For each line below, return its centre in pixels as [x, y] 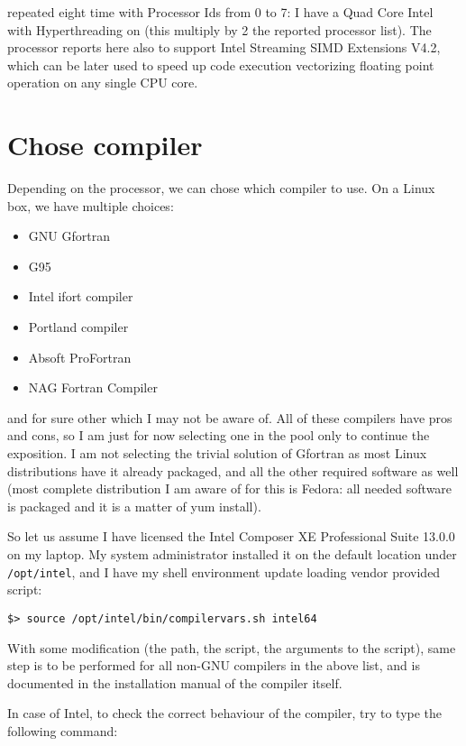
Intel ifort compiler [81, 296]
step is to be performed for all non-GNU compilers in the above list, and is [214, 665]
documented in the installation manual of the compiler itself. [175, 682]
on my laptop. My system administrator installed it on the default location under [232, 554]
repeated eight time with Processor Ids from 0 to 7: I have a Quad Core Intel [220, 12]
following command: [63, 730]
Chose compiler [105, 145]
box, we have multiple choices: [91, 205]
